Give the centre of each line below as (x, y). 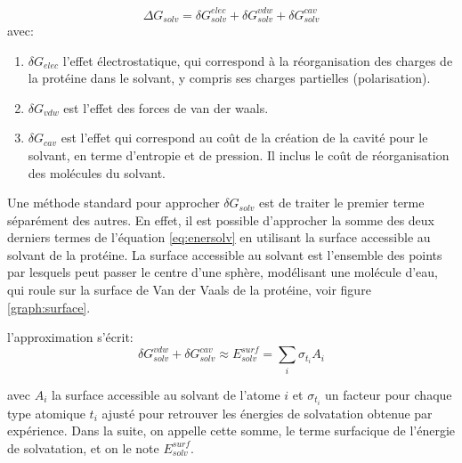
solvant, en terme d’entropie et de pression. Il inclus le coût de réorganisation (239, 154)
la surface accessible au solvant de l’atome (166, 394)
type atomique (46, 413)
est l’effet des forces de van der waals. (166, 107)
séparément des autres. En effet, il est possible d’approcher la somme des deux (221, 219)
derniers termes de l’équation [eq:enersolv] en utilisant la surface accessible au (219, 237)
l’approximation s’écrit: (70, 337)
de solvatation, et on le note (83, 447)
